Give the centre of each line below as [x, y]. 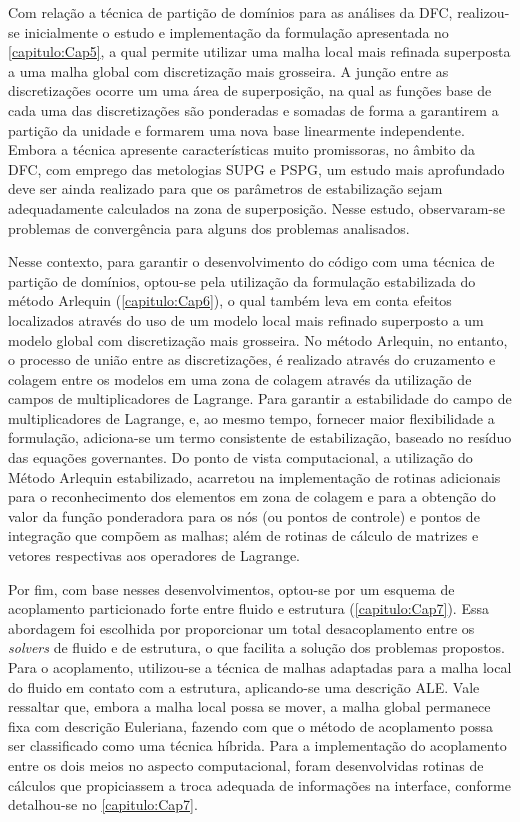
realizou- [483, 12]
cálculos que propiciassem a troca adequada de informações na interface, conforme [259, 784]
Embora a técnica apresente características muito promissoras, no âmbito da [242, 149]
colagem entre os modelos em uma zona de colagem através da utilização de [240, 378]
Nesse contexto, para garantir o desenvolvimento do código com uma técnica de [251, 261]
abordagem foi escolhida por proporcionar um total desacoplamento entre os [241, 627]
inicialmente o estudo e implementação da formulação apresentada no [236, 31]
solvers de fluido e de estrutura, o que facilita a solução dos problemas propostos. [256, 647]
